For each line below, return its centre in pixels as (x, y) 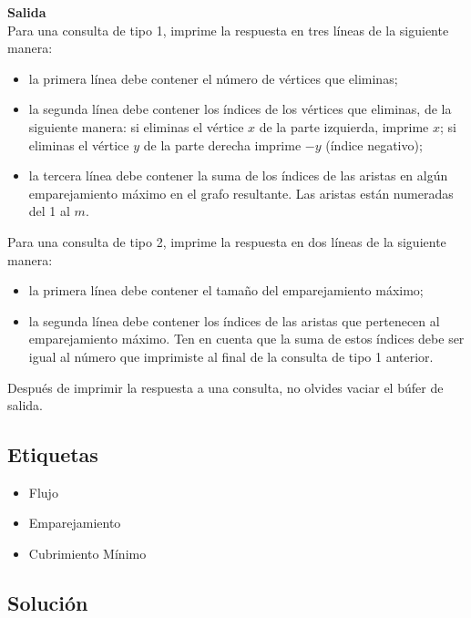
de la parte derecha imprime (222, 144)
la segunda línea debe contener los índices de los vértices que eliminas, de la (240, 109)
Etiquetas (53, 454)
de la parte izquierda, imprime (344, 126)
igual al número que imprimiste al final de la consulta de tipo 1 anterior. (231, 356)
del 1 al (49, 211)
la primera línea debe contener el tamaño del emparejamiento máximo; (226, 290)
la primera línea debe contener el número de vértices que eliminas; (213, 78)
